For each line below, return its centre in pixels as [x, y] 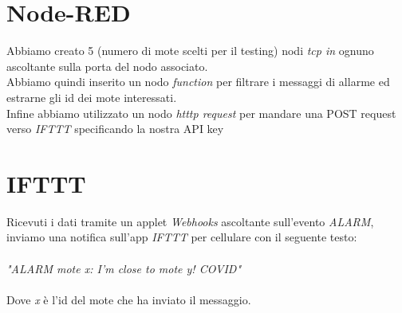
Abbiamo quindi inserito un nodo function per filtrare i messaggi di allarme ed [198, 82]
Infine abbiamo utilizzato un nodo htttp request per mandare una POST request [201, 113]
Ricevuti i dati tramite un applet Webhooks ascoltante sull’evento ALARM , [190, 221]
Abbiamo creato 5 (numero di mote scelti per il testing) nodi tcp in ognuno [190, 51]
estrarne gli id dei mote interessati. [92, 97]
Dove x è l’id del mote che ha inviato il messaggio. [129, 299]
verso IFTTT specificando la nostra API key [115, 129]
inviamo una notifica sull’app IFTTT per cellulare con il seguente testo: [182, 237]
